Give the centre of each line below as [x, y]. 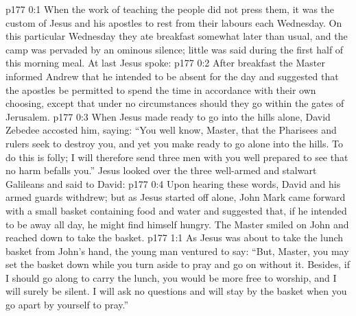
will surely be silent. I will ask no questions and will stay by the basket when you [176, 291]
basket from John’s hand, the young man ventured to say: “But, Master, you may [177, 251]
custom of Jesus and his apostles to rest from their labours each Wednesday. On [174, 22]
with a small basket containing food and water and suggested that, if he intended [176, 210]
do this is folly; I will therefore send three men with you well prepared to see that [177, 157]
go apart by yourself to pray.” [67, 305]
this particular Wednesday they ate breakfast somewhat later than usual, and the [177, 36]
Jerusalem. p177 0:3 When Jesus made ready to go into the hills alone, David [168, 116]
